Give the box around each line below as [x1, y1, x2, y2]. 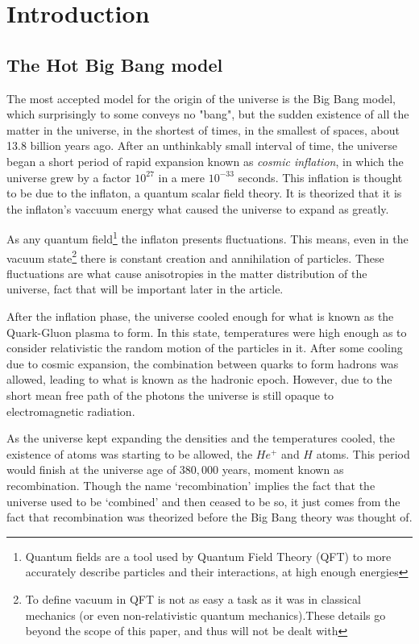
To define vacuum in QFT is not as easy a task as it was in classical [25, 590, 361, 607]
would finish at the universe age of [6, 461, 176, 478]
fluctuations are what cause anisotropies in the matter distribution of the [6, 264, 367, 281]
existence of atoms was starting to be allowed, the [6, 445, 253, 462]
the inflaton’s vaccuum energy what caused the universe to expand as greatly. [6, 200, 389, 217]
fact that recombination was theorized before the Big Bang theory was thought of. [6, 509, 413, 526]
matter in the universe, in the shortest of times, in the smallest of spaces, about [6, 121, 400, 138]
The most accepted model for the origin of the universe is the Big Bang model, [6, 89, 396, 106]
